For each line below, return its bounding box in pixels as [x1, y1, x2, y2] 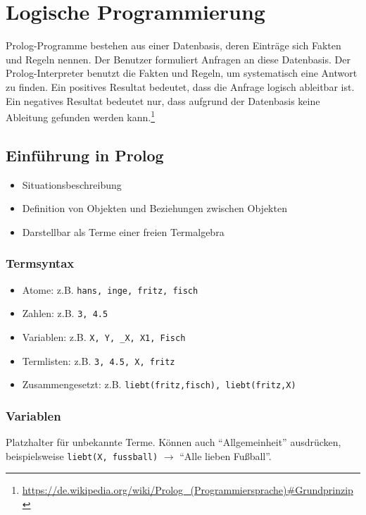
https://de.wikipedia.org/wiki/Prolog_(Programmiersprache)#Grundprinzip [22, 483, 353, 497]
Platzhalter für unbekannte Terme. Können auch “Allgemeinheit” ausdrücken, [6, 435, 341, 449]
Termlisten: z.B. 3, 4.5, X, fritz [22, 353, 175, 368]
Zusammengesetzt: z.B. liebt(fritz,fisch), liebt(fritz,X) [22, 377, 296, 392]
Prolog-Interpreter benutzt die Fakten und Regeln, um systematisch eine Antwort [6, 66, 358, 80]
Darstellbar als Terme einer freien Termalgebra [22, 224, 225, 239]
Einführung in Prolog [6, 144, 164, 166]
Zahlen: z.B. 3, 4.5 [22, 306, 108, 321]
